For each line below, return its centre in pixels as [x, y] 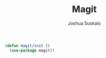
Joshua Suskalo [84, 23]
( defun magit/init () [28, 46]
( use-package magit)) [32, 50]
